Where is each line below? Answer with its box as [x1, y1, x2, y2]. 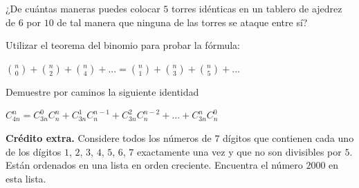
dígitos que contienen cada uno [223, 130, 354, 145]
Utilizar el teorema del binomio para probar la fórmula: [6, 38, 240, 52]
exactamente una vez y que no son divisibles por [136, 144, 342, 158]
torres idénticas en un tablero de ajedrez [172, 1, 342, 15]
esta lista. [6, 171, 46, 185]
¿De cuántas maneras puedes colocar [6, 1, 160, 15]
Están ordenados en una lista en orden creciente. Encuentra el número [6, 158, 303, 172]
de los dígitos [6, 144, 62, 158]
